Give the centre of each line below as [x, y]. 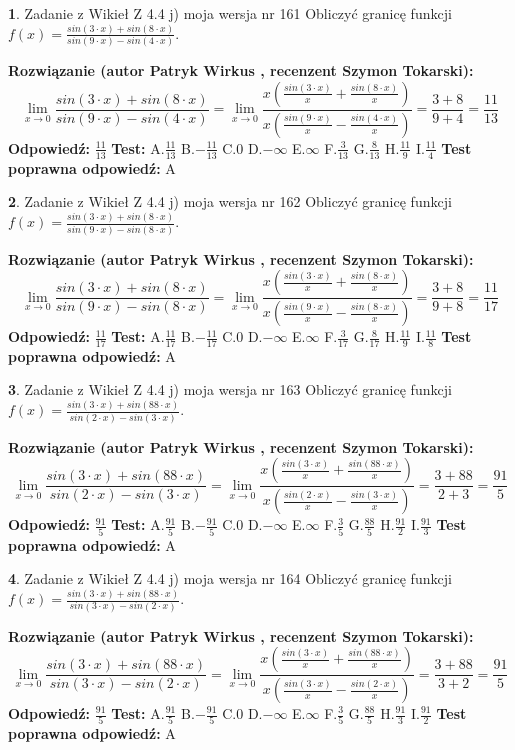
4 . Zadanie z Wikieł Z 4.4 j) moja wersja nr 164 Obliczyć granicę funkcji [230, 578]
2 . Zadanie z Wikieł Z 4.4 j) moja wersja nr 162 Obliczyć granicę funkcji [230, 201]
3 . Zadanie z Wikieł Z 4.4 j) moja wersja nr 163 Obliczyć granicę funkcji [230, 389]
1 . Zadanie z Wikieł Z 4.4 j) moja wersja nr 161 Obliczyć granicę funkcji [230, 13]
